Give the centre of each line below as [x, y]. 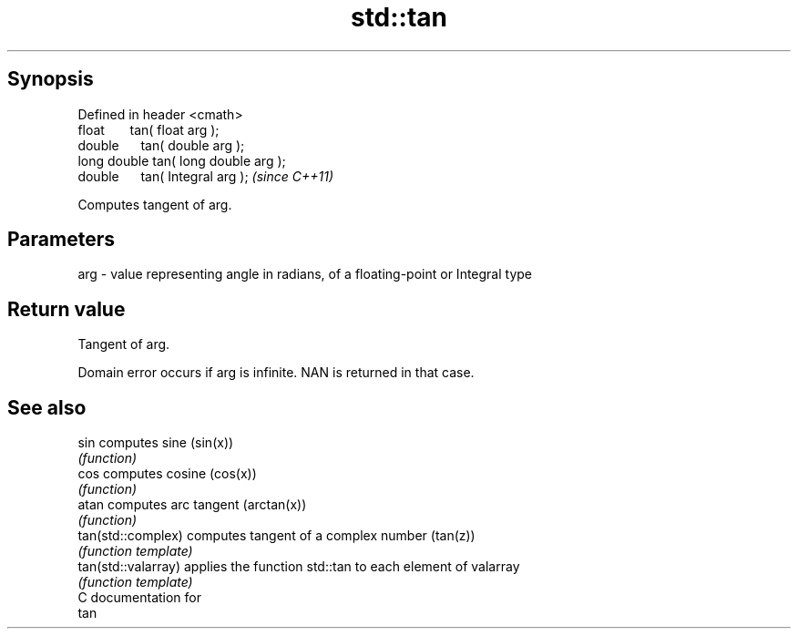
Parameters [61, 240]
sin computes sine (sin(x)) [156, 443]
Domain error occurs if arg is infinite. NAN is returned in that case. [276, 373]
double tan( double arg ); [161, 145]
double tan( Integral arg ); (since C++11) [206, 176]
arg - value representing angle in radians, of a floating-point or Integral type [305, 274]
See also [47, 407]
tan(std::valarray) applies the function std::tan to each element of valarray [299, 567]
